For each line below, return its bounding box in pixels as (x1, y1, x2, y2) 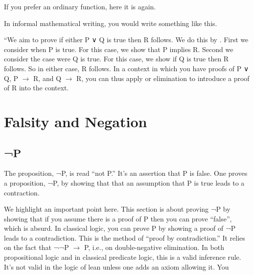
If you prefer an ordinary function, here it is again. (4, 1, 156, 11)
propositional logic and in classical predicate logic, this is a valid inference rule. (4, 252, 241, 262)
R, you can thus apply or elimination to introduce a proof (76, 73, 250, 83)
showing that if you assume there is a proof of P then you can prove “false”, (4, 213, 232, 223)
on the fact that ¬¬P (4, 242, 69, 252)
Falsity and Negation (4, 111, 147, 131)
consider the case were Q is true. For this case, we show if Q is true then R (4, 54, 229, 64)
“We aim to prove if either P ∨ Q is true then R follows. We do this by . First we (4, 34, 249, 45)
